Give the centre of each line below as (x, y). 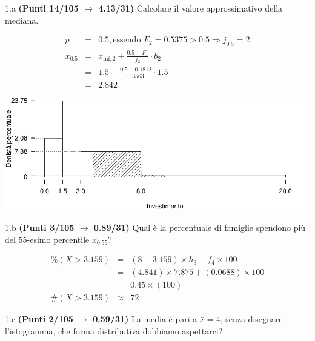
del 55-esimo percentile (47, 239)
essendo (127, 40)
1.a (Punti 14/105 (42, 8)
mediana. (22, 20)
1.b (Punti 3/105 (40, 227)
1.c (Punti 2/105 (39, 319)
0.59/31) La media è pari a (145, 319)
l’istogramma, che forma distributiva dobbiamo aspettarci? (114, 330)
